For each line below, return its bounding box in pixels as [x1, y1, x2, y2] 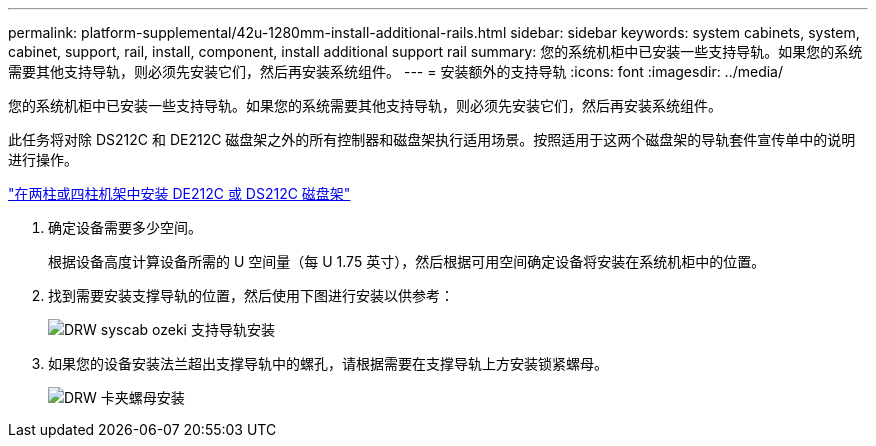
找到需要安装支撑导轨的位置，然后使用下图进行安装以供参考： [48, 287, 454, 304]
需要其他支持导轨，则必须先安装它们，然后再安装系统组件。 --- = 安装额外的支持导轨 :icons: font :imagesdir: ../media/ [8, 63, 784, 80]
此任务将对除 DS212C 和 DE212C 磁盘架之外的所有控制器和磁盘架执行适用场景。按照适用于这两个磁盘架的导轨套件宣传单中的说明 [8, 131, 856, 148]
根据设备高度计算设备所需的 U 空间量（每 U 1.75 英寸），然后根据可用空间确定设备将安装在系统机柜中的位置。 [48, 253, 766, 270]
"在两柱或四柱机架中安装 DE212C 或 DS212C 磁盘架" [8, 185, 351, 202]
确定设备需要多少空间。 [48, 219, 202, 236]
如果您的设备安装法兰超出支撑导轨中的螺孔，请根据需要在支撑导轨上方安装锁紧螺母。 [48, 355, 608, 372]
